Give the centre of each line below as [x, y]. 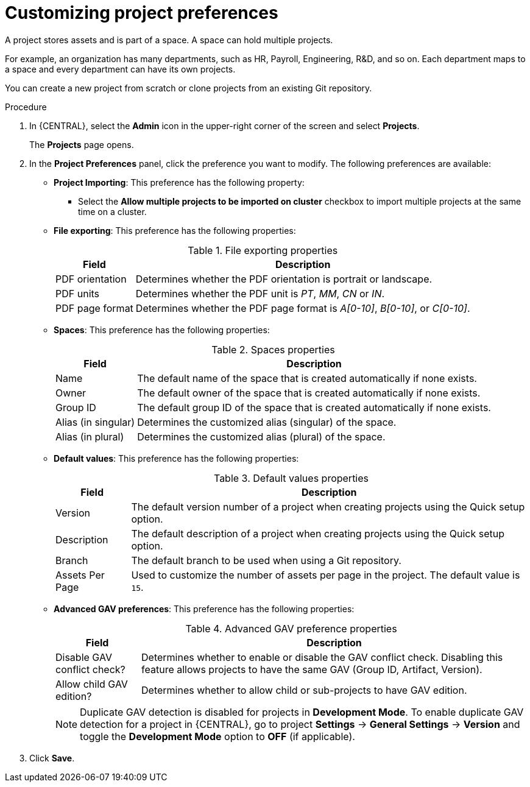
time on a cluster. [112, 211]
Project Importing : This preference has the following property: [179, 182]
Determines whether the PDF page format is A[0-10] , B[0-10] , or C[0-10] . [303, 308]
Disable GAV [84, 657]
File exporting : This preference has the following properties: [175, 230]
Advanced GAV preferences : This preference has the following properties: [204, 609]
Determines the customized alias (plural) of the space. [261, 436]
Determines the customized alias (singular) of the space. [267, 422]
